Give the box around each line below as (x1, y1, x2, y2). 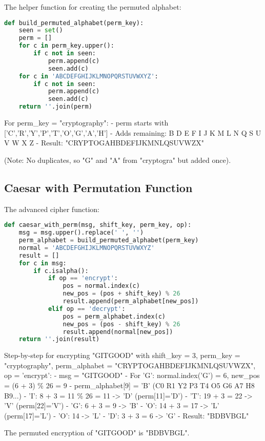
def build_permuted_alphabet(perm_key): (4, 19, 144, 27)
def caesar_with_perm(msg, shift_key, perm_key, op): (4, 221, 192, 229)
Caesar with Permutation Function (4, 179, 193, 195)
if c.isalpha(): (33, 267, 89, 275)
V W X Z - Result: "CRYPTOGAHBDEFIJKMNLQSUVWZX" (4, 137, 205, 148)
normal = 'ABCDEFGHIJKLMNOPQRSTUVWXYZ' (18, 244, 155, 251)
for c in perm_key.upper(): (18, 42, 114, 50)
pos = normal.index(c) (63, 282, 140, 290)
